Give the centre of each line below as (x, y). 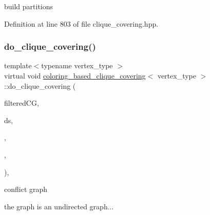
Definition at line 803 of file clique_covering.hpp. (81, 23)
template (18, 65)
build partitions (29, 6)
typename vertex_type (77, 65)
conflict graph (26, 189)
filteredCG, (22, 103)
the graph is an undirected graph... (59, 206)
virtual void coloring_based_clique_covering (75, 75)
